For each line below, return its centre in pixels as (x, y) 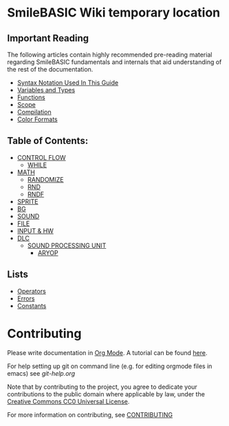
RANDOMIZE (45, 179)
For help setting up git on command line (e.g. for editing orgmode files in (110, 366)
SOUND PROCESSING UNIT (67, 245)
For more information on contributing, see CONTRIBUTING (90, 414)
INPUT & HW (35, 231)
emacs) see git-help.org (41, 373)
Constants (32, 305)
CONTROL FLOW (42, 157)
